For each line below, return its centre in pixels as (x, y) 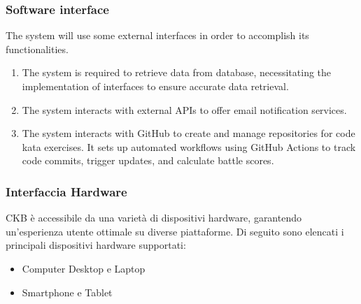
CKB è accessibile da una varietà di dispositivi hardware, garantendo (154, 218)
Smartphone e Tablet (67, 292)
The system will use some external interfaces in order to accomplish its (157, 35)
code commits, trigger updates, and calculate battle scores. (148, 160)
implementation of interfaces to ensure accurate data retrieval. (155, 86)
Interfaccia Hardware (66, 191)
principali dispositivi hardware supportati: (96, 245)
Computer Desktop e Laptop (84, 268)
